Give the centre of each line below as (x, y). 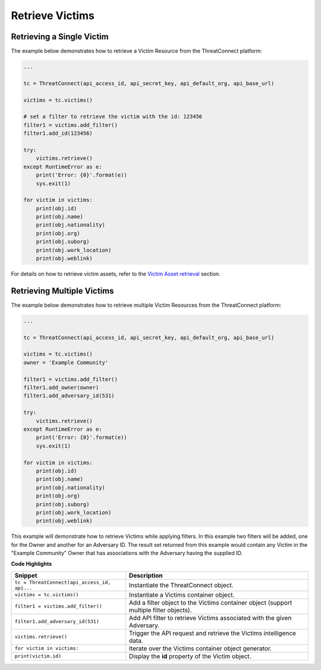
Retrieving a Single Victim (60, 37)
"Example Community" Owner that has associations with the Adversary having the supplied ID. (127, 553)
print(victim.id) (38, 656)
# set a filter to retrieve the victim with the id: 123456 (113, 117)
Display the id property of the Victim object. (190, 656)
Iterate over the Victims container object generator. (200, 648)
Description (146, 575)
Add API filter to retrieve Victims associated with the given (210, 618)
